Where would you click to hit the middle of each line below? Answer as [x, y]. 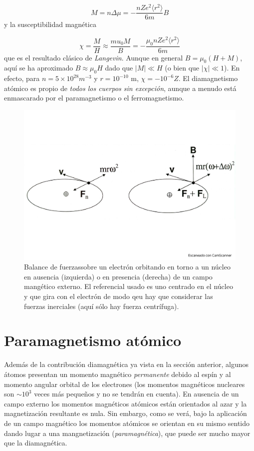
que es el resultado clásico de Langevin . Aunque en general [94, 57]
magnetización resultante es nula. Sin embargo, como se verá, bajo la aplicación [126, 413]
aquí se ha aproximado [39, 68]
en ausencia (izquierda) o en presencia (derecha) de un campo [118, 276]
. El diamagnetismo [208, 78]
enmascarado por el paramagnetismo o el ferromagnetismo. [94, 98]
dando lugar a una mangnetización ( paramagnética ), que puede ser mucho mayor [127, 433]
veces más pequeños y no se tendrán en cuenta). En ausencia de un [136, 394]
